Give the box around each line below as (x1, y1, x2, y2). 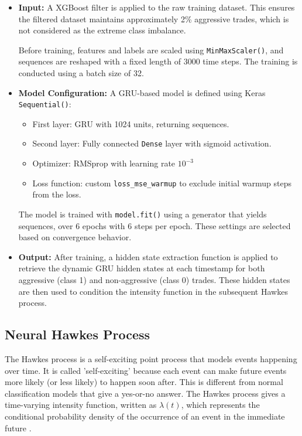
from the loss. (32, 188, 81, 200)
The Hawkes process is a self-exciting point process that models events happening (5, 352, 297, 365)
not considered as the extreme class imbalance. (18, 24, 186, 36)
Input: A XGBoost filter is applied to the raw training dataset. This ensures (18, 1, 295, 13)
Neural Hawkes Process (5, 325, 150, 343)
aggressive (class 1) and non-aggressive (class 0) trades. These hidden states (18, 274, 290, 285)
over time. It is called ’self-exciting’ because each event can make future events (5, 364, 287, 376)
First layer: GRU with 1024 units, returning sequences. (32, 117, 229, 130)
